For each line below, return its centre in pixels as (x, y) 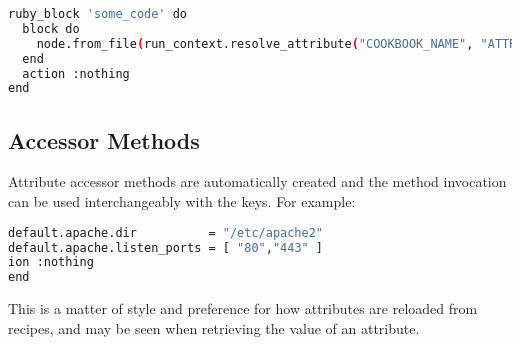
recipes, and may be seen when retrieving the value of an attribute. (214, 327)
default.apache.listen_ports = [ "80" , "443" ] (166, 247)
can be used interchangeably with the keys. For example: (182, 201)
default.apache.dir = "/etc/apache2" (165, 232)
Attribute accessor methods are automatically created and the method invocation (257, 181)
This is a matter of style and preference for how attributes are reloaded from (243, 308)
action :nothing (76, 73)
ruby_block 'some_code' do (97, 14)
